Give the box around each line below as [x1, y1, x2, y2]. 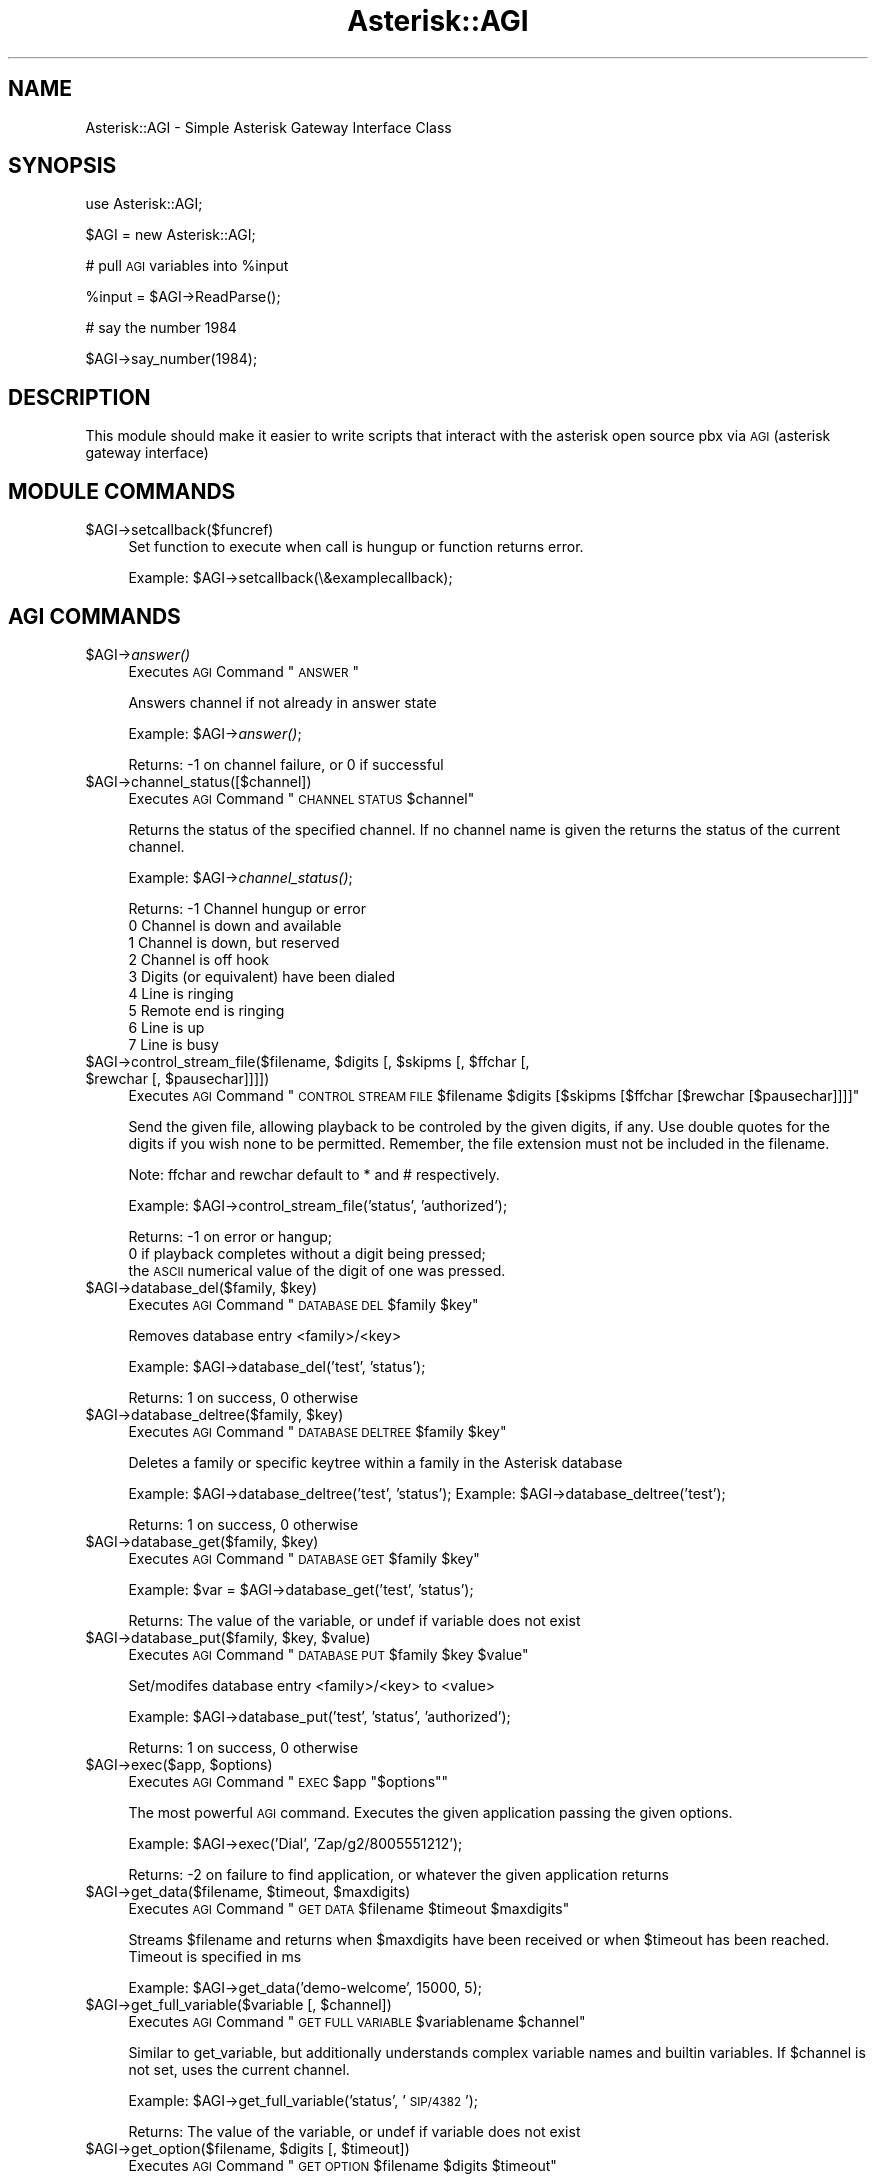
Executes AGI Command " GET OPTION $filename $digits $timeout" [128, 2156, 557, 2174]
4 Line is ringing [128, 984, 234, 1002]
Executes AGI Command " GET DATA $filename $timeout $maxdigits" [128, 1899, 570, 1917]
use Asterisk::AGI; [85, 195, 203, 213]
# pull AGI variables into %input [85, 257, 289, 275]
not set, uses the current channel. [128, 2060, 350, 2078]
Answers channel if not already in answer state [128, 693, 437, 711]
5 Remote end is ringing [128, 1001, 285, 1019]
